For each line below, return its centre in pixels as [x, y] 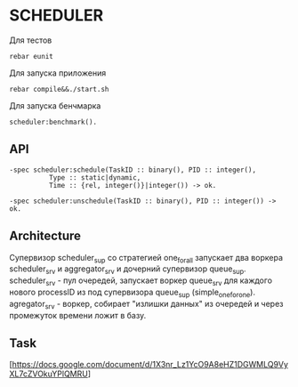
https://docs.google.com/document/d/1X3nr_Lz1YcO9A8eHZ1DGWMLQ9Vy [150, 365]
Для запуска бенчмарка [55, 105]
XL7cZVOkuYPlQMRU [49, 374]
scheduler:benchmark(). [53, 122]
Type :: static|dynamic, [95, 177]
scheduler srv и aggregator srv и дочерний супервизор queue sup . [128, 270]
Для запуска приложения [58, 73]
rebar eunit [31, 56]
